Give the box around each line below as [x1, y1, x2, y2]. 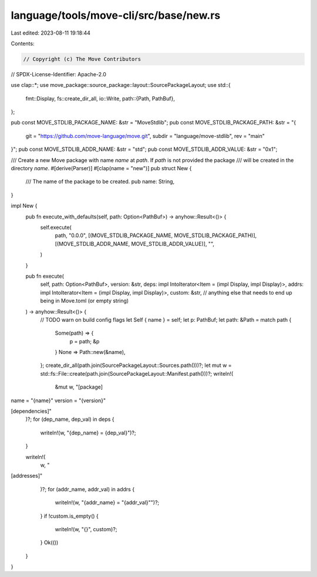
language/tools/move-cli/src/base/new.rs [11, 9, 221, 22]
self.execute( [40, 224, 72, 231]
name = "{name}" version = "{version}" [11, 397, 106, 404]
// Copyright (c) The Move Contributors [23, 56, 141, 62]
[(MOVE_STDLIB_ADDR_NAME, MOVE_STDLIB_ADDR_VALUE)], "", [55, 240, 214, 247]
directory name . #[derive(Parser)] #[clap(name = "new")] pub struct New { [11, 165, 192, 172]
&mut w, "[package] [55, 383, 103, 390]
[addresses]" [11, 473, 43, 480]
